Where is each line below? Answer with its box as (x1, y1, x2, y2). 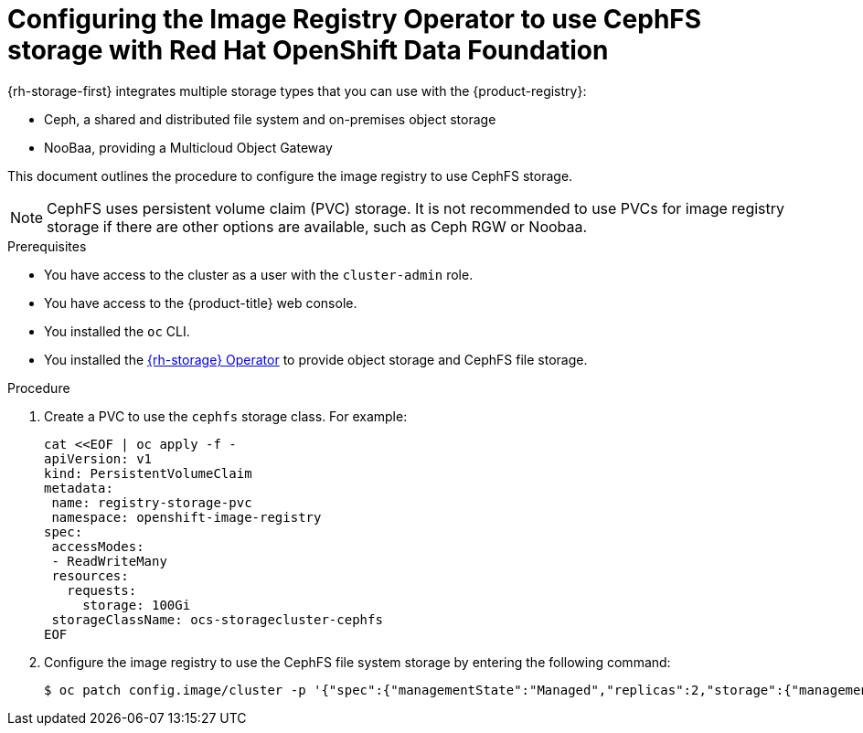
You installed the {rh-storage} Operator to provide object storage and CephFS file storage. (44, 351, 588, 367)
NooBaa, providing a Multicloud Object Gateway (44, 139, 333, 155)
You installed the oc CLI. (44, 323, 190, 339)
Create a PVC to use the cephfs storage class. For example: (44, 408, 408, 424)
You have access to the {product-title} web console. (44, 294, 357, 311)
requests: (67, 582, 137, 598)
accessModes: (51, 538, 144, 554)
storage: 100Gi (82, 597, 191, 612)
